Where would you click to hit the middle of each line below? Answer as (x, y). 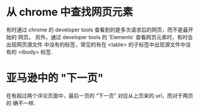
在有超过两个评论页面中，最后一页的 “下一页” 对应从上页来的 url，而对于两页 (100, 95)
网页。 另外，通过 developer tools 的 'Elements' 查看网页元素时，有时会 (105, 37)
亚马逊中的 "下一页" (55, 78)
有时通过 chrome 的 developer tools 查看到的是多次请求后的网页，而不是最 (97, 30)
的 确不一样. (21, 103)
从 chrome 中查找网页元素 (70, 12)
